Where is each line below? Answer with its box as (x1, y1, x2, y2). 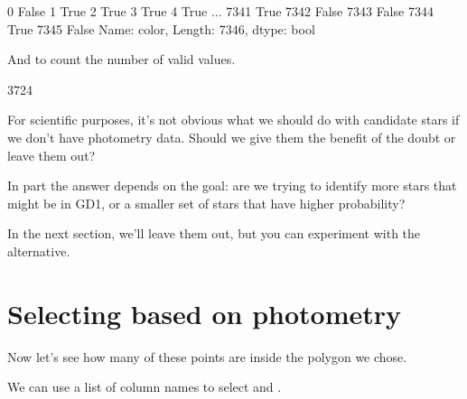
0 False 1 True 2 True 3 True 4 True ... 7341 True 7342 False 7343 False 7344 (7, 2, 434, 20)
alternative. (7, 241, 70, 260)
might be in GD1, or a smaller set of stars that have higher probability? (7, 193, 406, 212)
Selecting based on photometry (7, 294, 402, 331)
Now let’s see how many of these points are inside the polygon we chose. (7, 347, 407, 366)
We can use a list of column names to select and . (7, 377, 282, 396)
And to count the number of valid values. (7, 50, 236, 69)
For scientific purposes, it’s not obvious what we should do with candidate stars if (7, 110, 460, 129)
